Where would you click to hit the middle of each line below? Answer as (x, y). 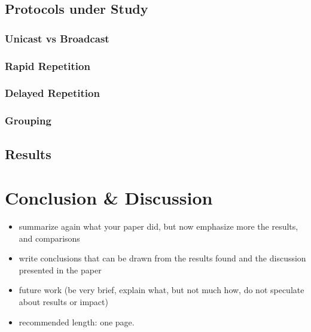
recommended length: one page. (77, 322)
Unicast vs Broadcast (57, 38)
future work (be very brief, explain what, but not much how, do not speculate (161, 290)
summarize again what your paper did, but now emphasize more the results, (158, 226)
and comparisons (49, 238)
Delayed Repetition (52, 93)
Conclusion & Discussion (109, 198)
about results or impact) (63, 302)
